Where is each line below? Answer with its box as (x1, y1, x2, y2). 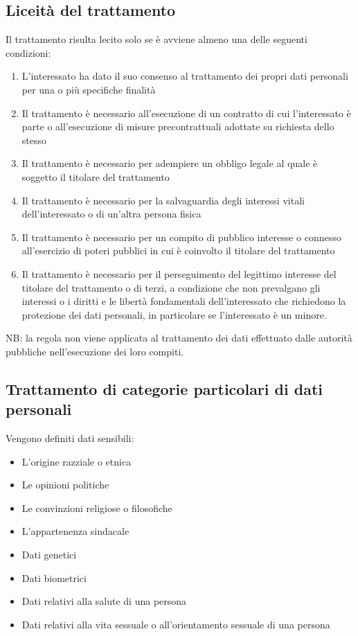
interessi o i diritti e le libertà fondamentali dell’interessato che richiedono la (21, 294, 346, 308)
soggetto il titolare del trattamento (21, 169, 170, 184)
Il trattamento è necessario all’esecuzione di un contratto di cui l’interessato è (21, 105, 351, 120)
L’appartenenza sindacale (21, 524, 129, 538)
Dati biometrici (21, 570, 87, 585)
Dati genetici (21, 547, 77, 562)
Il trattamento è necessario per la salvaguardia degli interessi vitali (21, 193, 305, 207)
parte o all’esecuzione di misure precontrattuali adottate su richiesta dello (21, 119, 334, 134)
